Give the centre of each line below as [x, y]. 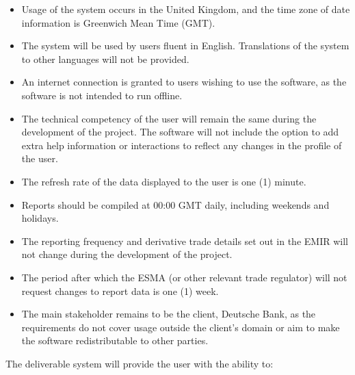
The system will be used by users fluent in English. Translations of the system [185, 46]
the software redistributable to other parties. [115, 340]
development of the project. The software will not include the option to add [180, 132]
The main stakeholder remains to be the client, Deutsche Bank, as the [169, 314]
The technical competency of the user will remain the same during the [169, 118]
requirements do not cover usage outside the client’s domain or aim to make [181, 327]
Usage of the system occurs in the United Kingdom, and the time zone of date [186, 9]
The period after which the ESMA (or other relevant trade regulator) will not [184, 277]
